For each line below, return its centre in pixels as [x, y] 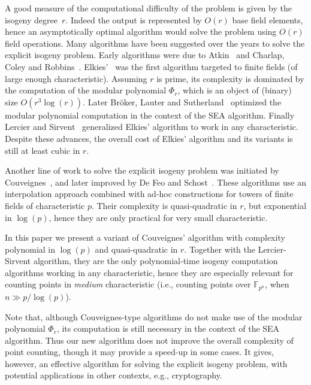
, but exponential [275, 205]
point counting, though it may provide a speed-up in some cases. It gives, [139, 352]
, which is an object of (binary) [235, 90]
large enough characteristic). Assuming [76, 78]
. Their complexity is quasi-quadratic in [164, 205]
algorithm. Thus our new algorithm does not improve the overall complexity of [149, 340]
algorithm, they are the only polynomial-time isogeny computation [155, 261]
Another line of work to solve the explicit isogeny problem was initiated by [142, 170]
